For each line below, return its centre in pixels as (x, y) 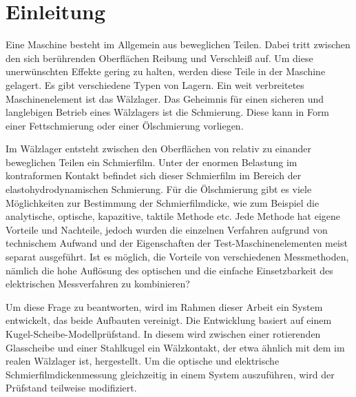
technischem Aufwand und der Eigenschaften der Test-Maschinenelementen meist (177, 243)
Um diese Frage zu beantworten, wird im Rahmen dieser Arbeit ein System (164, 306)
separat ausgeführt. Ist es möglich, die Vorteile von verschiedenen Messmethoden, (177, 257)
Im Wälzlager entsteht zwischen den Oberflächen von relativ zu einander (159, 149)
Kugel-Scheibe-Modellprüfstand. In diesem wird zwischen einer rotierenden (163, 334)
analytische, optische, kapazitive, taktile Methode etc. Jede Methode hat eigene (173, 216)
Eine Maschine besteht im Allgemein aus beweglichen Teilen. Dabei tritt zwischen (178, 44)
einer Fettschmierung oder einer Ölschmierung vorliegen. (125, 125)
